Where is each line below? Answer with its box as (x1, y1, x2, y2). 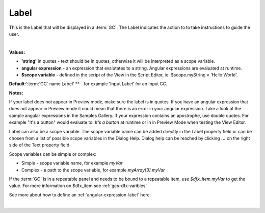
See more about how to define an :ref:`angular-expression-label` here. (9, 191, 151, 198)
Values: (9, 49, 26, 55)
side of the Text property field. (9, 142, 71, 148)
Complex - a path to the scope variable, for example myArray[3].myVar (21, 167, 165, 173)
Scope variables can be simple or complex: (9, 151, 97, 157)
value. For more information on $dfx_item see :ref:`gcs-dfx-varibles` (9, 183, 147, 189)
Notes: (9, 90, 24, 95)
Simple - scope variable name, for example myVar (21, 160, 123, 166)
